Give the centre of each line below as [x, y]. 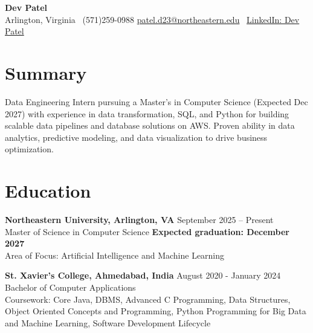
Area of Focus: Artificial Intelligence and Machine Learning [115, 255]
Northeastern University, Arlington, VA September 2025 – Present [139, 219]
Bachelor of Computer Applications [70, 287]
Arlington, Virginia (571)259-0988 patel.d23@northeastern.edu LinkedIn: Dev [152, 19]
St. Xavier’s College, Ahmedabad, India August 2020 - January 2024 [143, 275]
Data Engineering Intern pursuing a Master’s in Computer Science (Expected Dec [156, 101]
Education [48, 191]
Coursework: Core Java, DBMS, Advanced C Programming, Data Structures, [148, 299]
